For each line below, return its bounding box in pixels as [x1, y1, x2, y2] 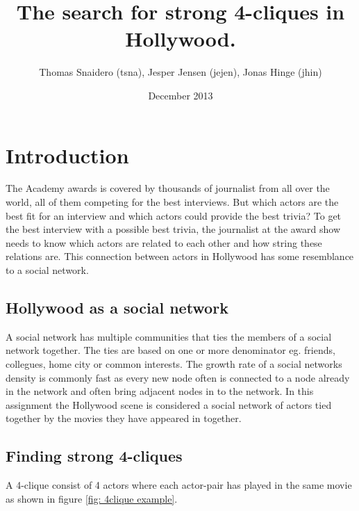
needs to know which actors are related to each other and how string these [6, 235, 322, 250]
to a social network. [6, 263, 89, 277]
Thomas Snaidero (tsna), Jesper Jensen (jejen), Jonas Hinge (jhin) [39, 65, 322, 79]
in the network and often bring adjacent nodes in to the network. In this [6, 384, 314, 398]
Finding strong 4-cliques [6, 445, 183, 467]
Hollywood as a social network [6, 296, 228, 318]
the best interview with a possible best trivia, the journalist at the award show [6, 222, 341, 236]
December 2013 [148, 88, 213, 102]
